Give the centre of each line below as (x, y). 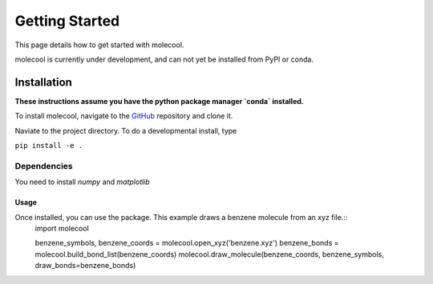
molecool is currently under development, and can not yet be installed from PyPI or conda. (164, 59)
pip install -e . (49, 146)
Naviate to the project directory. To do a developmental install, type (126, 130)
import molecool (62, 228)
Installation (43, 82)
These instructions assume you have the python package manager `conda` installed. (159, 101)
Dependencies (44, 166)
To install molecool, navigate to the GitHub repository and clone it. (124, 116)
